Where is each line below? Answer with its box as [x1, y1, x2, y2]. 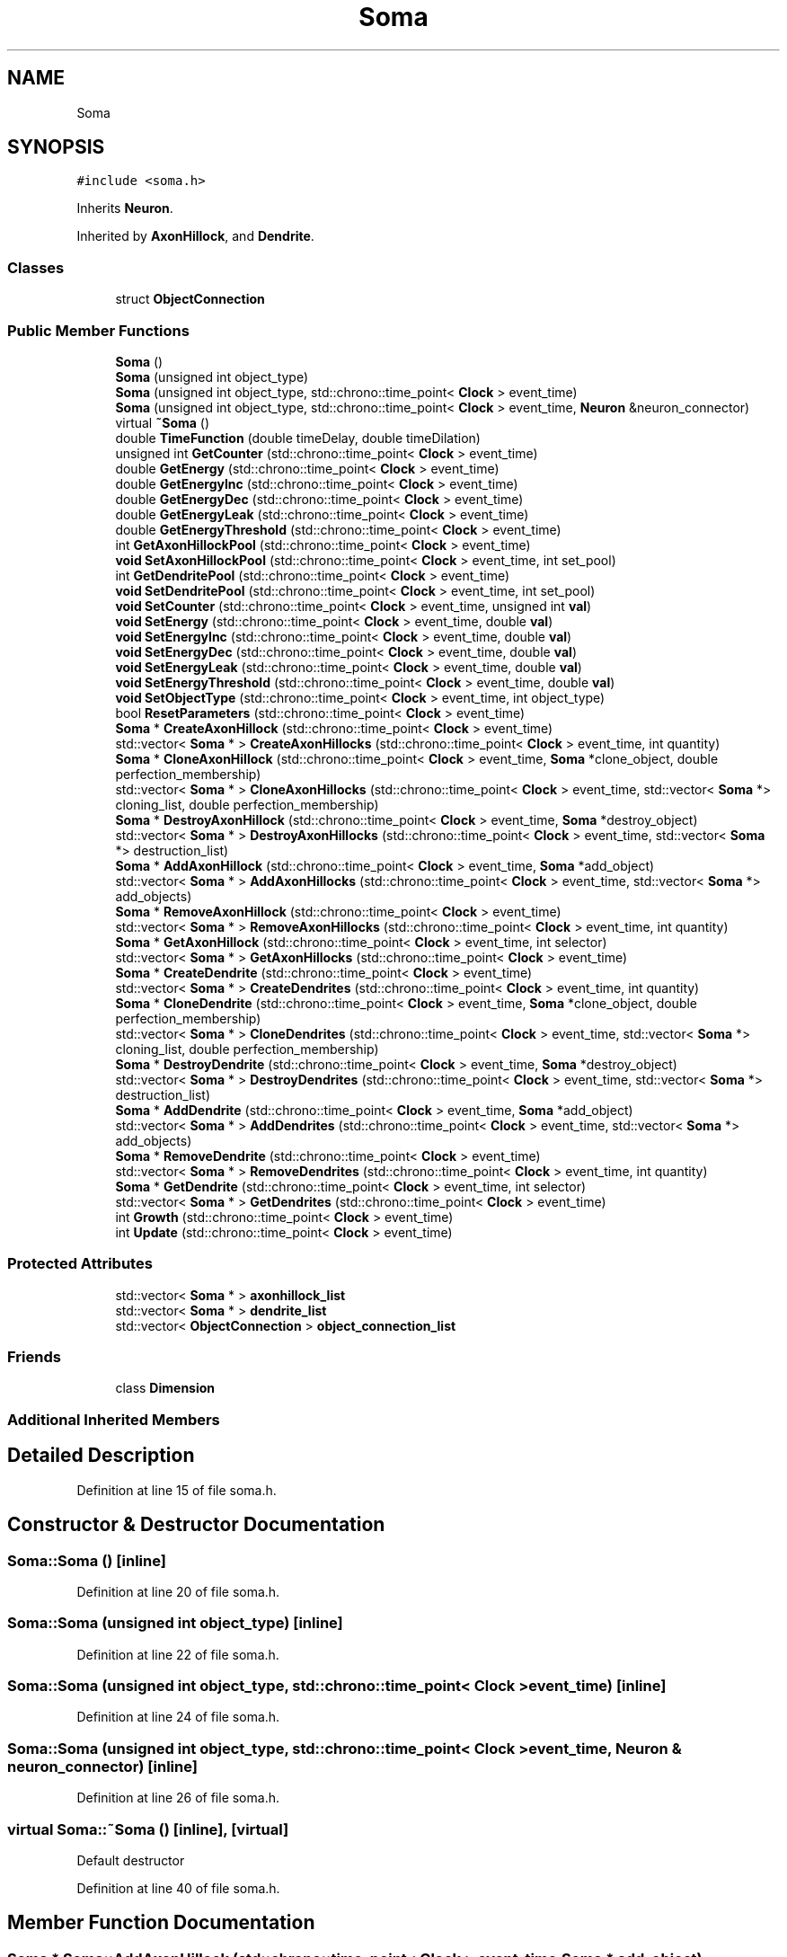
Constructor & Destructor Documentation [7, 1513, 385, 1536]
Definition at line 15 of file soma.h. [76, 1482, 277, 1498]
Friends [7, 1348, 61, 1367]
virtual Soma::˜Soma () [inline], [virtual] [7, 1820, 289, 1838]
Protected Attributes [7, 1254, 153, 1273]
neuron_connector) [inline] [7, 1757, 198, 1775]
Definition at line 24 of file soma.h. [76, 1709, 280, 1725]
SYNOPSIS [7, 136, 105, 159]
